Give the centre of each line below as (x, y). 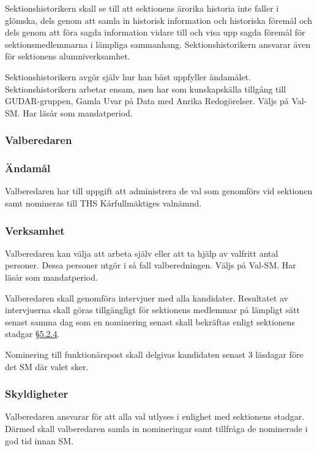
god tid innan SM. (39, 440)
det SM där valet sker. (47, 366)
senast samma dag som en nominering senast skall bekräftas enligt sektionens (150, 321)
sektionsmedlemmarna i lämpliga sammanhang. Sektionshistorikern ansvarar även (158, 44)
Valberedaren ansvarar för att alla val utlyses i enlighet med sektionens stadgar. (155, 416)
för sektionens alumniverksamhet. (68, 56)
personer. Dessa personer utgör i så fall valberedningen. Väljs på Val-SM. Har (151, 265)
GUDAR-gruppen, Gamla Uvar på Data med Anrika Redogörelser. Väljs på (147, 101)
